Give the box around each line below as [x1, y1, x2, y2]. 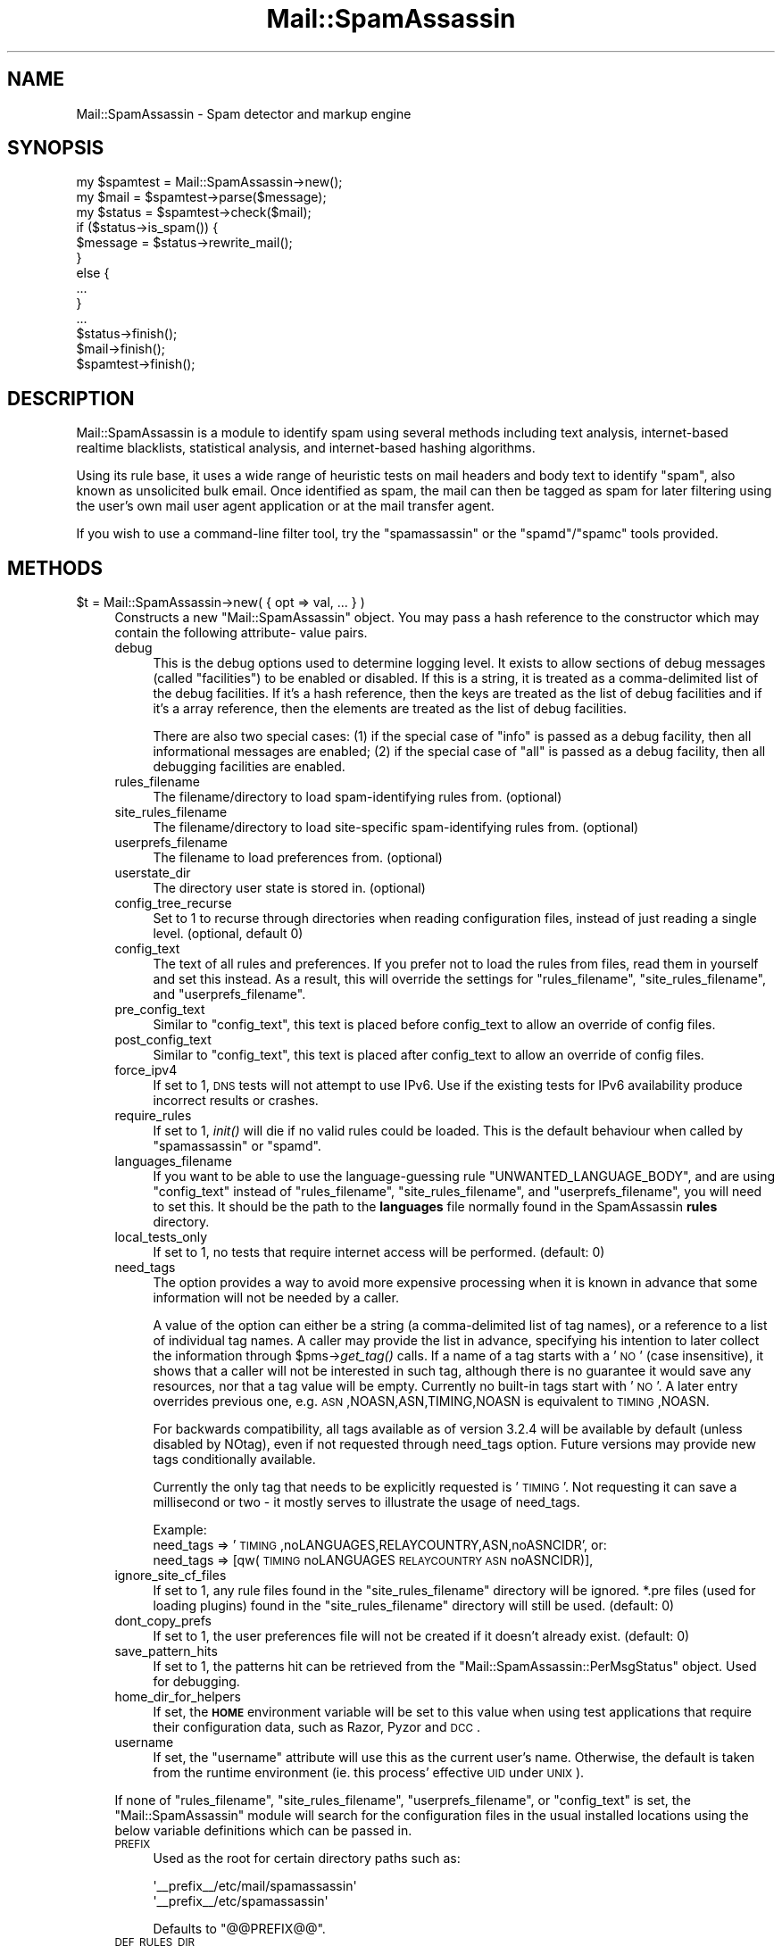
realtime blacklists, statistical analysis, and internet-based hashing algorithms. [76, 440, 536, 456]
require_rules [114, 1108, 192, 1124]
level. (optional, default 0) [153, 926, 304, 942]
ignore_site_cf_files [114, 1568, 227, 1584]
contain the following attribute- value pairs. [114, 625, 368, 641]
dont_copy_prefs [114, 1613, 212, 1629]
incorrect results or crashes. [153, 1093, 319, 1109]
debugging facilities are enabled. [153, 759, 345, 775]
